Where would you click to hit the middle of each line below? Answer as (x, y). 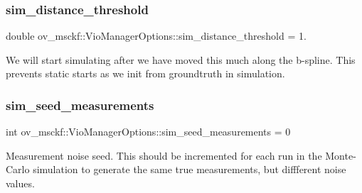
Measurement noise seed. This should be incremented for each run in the (164, 155)
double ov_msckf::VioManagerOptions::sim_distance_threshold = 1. (156, 36)
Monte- (341, 155)
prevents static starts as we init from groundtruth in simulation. (145, 73)
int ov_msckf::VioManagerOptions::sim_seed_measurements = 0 (148, 132)
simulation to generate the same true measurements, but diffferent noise (190, 169)
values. (20, 183)
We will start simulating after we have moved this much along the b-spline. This (181, 59)
